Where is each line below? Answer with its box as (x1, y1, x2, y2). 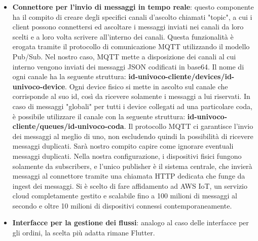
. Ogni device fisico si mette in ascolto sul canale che (65, 81, 228, 91)
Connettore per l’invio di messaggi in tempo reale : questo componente (12, 2, 254, 12)
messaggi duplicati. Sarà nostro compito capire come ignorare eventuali (12, 141, 234, 151)
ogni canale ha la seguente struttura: (12, 71, 126, 82)
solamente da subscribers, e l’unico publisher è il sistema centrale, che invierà (12, 160, 252, 171)
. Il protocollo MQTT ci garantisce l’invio (124, 121, 253, 131)
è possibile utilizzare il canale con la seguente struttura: (12, 111, 186, 121)
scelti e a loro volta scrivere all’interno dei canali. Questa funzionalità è (12, 31, 234, 42)
